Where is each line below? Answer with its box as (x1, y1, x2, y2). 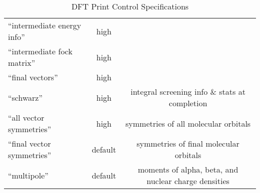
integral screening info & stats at (130, 86, 245, 97)
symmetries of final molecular (136, 138, 239, 149)
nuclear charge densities (146, 175, 229, 187)
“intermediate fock (8, 45, 72, 57)
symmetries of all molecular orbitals (125, 117, 251, 129)
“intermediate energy (8, 19, 81, 31)
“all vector (8, 112, 44, 123)
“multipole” (8, 169, 48, 181)
